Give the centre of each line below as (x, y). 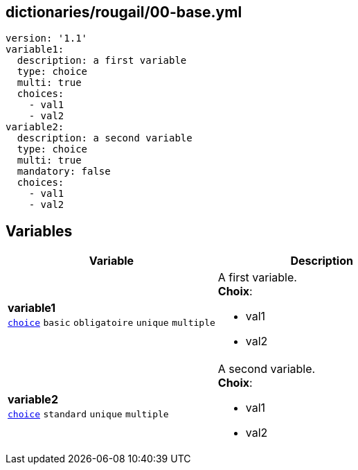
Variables (39, 231)
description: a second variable (105, 138)
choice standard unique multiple (88, 415)
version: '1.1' (47, 38)
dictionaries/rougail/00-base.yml (124, 12)
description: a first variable (102, 61)
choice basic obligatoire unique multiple (111, 323)
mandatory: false (64, 172)
